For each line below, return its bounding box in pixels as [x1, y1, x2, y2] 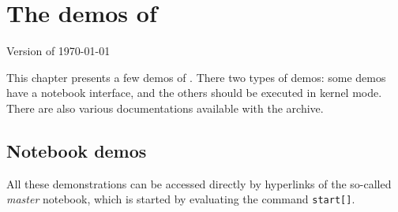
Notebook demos [6, 138, 147, 162]
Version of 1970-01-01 [6, 43, 111, 59]
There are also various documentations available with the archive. [6, 99, 324, 116]
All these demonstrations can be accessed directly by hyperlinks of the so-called [6, 175, 392, 192]
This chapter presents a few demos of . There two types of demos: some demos [6, 69, 386, 85]
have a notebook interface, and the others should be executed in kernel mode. [6, 84, 382, 101]
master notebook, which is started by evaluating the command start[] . [6, 191, 355, 207]
